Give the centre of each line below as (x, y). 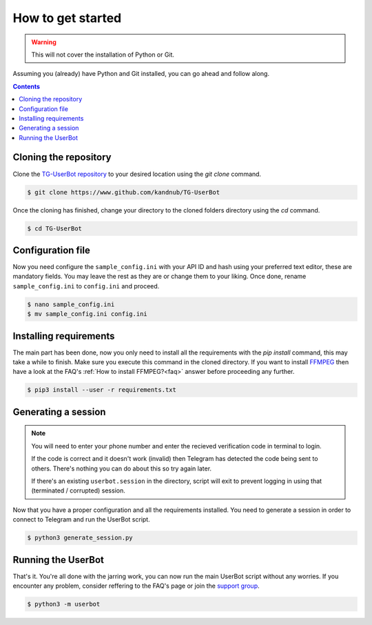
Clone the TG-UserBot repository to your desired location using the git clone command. (137, 174)
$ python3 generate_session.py (80, 538)
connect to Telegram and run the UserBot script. (82, 519)
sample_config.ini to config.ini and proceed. (86, 286)
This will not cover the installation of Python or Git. (103, 54)
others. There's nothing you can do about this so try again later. (122, 468)
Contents (27, 86)
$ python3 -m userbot (64, 604)
